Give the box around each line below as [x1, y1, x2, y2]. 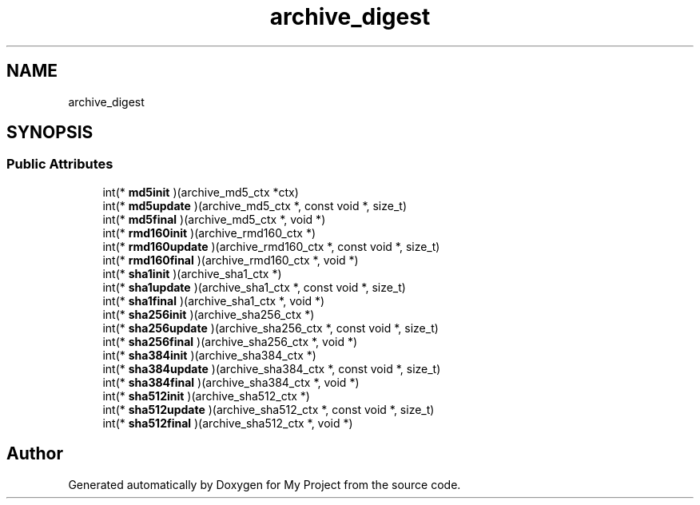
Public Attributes [6, 156, 113, 173]
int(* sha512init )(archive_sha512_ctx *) [102, 388, 310, 403]
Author [6, 443, 63, 464]
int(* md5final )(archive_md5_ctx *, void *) [102, 212, 326, 226]
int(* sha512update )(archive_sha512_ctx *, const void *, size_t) [102, 402, 435, 416]
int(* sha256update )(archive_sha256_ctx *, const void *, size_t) [102, 320, 439, 335]
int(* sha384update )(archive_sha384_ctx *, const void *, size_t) [102, 361, 441, 376]
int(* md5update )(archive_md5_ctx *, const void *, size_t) [102, 198, 408, 213]
